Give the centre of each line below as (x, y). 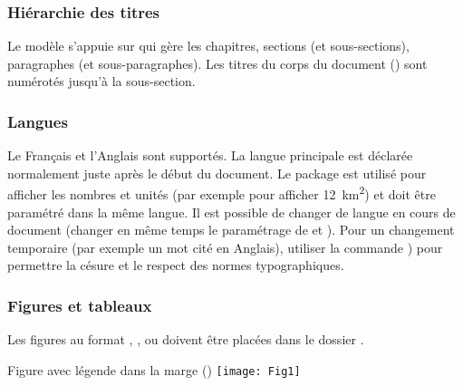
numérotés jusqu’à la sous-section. (101, 81)
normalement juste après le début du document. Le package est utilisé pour (217, 173)
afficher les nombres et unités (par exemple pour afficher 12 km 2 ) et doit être (222, 193)
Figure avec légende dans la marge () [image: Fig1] (154, 369)
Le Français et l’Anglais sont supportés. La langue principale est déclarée (210, 155)
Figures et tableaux (80, 305)
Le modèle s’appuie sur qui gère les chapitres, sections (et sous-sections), (208, 46)
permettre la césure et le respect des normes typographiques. (176, 265)
